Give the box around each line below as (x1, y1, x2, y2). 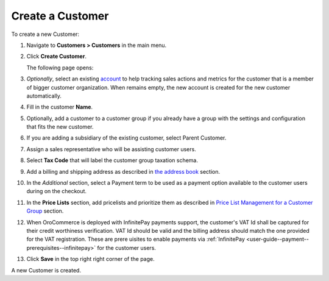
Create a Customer (11, 9, 109, 23)
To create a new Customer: (11, 30, 79, 38)
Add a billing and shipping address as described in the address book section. (26, 168, 221, 175)
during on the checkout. (26, 188, 87, 195)
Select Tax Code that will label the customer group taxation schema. (26, 157, 198, 164)
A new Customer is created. (11, 266, 82, 274)
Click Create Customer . (26, 52, 87, 60)
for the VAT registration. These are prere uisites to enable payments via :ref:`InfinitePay (26, 235, 245, 243)
